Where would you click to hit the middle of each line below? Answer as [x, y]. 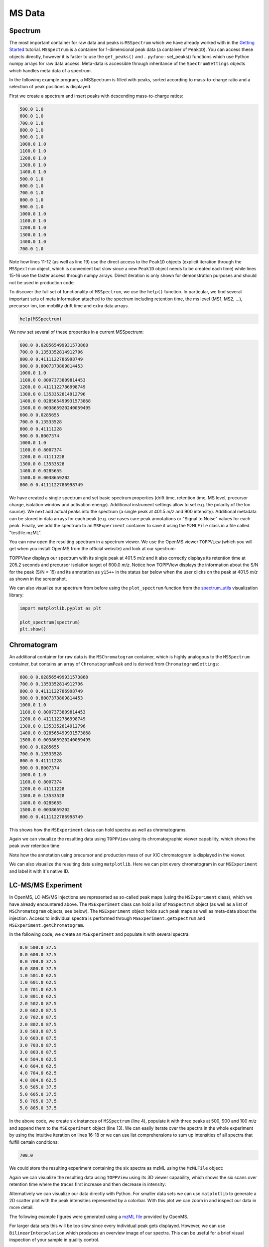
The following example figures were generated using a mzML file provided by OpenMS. [99, 1217]
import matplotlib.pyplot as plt [61, 608]
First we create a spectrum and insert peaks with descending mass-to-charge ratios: [96, 96]
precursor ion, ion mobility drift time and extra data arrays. [69, 306]
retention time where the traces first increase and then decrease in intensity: [88, 1184]
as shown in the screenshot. [38, 579]
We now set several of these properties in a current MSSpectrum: [76, 332]
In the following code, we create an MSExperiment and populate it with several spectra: [100, 934]
